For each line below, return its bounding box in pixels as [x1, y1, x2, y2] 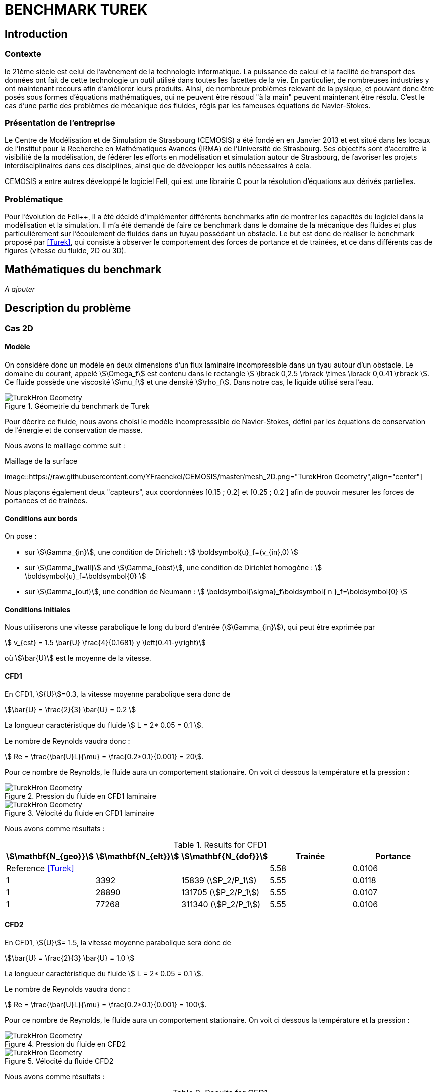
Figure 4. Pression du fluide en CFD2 [5, 1039, 126, 1048]
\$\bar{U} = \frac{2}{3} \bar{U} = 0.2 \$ [5, 705, 136, 714]
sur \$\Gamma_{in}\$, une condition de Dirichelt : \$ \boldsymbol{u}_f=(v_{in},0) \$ [25, 548, 298, 557]
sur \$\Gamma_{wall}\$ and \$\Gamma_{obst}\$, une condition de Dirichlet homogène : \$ [25, 563, 322, 572]
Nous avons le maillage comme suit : [5, 441, 125, 450]
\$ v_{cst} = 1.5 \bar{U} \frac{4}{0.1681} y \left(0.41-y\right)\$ [5, 638, 206, 647]
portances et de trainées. [5, 496, 88, 505]
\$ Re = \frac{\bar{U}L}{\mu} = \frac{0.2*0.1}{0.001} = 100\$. [5, 1000, 207, 1009]
